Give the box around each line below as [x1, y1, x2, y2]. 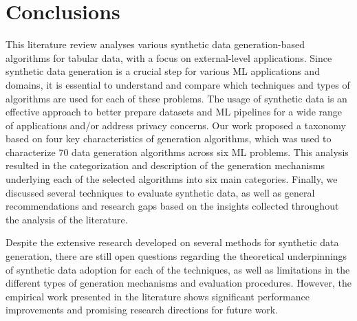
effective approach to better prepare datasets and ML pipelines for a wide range [6, 104, 343, 119]
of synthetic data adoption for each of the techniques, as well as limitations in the [6, 262, 350, 276]
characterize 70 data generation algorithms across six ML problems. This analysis [6, 144, 349, 159]
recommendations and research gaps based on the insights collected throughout [6, 199, 339, 213]
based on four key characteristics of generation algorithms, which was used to [6, 131, 332, 146]
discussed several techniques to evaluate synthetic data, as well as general [6, 185, 315, 199]
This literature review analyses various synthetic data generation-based [6, 37, 305, 52]
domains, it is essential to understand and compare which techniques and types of [6, 77, 350, 91]
